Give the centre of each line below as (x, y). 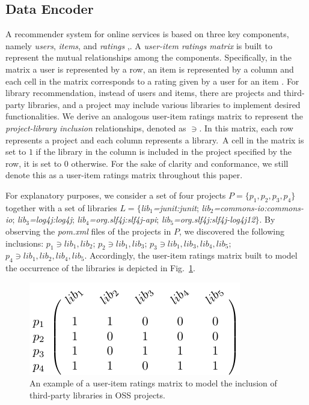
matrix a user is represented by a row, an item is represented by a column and (150, 69)
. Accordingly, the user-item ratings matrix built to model (191, 255)
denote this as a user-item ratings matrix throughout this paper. (124, 175)
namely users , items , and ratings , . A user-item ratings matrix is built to (139, 45)
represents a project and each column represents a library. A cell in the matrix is (155, 139)
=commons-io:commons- (259, 207)
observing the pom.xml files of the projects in (88, 231)
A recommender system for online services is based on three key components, (147, 34)
